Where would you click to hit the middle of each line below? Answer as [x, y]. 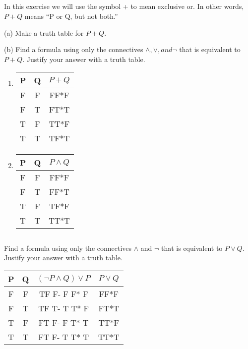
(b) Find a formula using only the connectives [74, 49]
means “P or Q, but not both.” [71, 16]
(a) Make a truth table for [44, 32]
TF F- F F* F [63, 293]
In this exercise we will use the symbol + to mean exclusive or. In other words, [124, 6]
